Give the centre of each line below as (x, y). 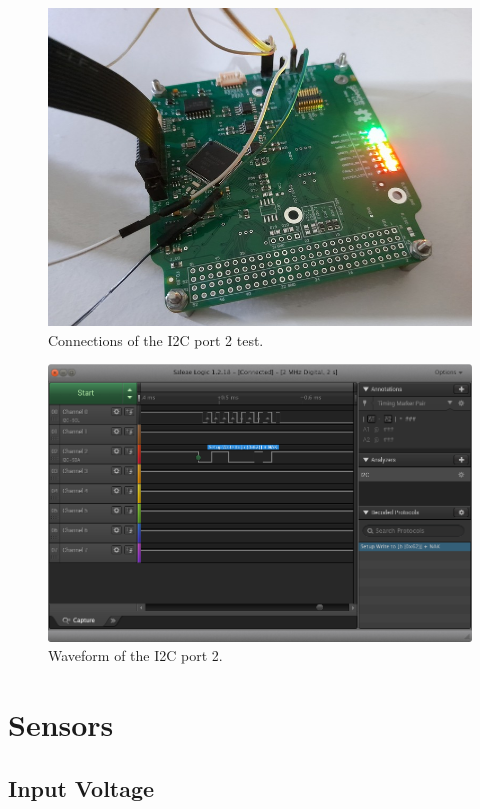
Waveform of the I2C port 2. (135, 655)
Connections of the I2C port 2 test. (156, 339)
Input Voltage (81, 787)
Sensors (61, 724)
